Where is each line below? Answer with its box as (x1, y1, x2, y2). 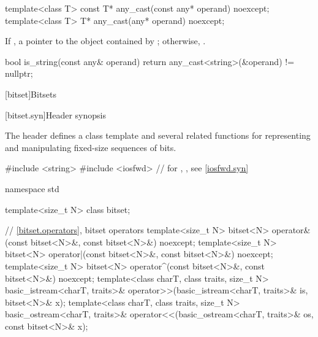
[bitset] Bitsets (5, 87, 57, 100)
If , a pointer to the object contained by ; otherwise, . (5, 34, 206, 47)
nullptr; (5, 67, 33, 80)
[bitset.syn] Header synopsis (5, 108, 106, 121)
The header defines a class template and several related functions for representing (5, 129, 311, 142)
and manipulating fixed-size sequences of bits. (5, 141, 176, 153)
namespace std (5, 182, 59, 195)
